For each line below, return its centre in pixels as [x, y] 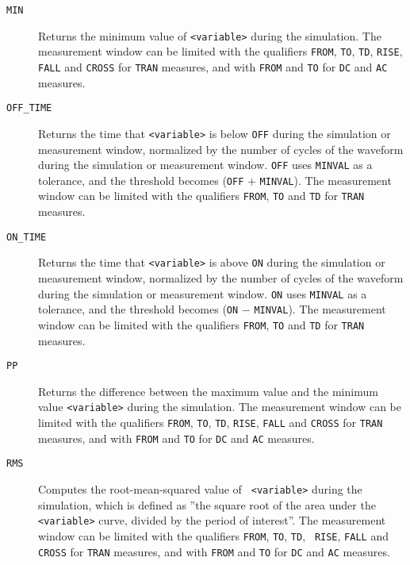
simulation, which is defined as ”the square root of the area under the [207, 504]
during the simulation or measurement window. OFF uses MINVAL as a [205, 165]
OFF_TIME [29, 108]
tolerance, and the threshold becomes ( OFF [141, 180]
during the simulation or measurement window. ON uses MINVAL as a [203, 293]
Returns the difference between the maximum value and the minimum [208, 391]
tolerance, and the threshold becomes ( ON [138, 309]
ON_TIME [27, 237]
